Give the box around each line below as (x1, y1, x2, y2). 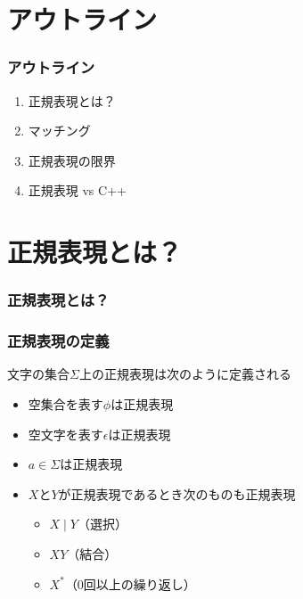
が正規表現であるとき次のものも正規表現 (58, 484, 296, 503)
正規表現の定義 (7, 330, 110, 352)
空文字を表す (28, 424, 103, 443)
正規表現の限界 (28, 151, 116, 169)
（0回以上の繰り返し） (64, 574, 196, 593)
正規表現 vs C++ (28, 181, 127, 200)
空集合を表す (28, 395, 103, 413)
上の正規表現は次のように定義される (78, 365, 291, 383)
